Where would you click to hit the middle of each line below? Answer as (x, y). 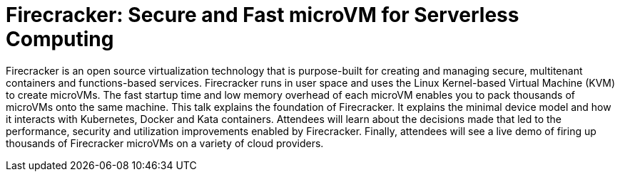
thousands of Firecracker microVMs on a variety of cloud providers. (165, 143)
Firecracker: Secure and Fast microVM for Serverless (263, 15)
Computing (60, 39)
